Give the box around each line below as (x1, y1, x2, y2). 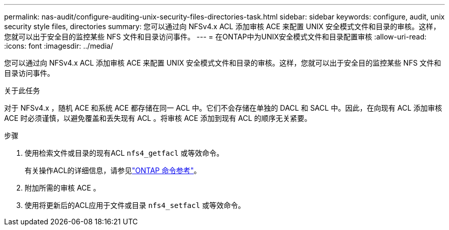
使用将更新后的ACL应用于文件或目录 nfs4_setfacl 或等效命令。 (25, 201, 246, 210)
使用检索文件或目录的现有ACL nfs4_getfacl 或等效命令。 (25, 149, 224, 157)
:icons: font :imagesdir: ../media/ (4, 41, 113, 50)
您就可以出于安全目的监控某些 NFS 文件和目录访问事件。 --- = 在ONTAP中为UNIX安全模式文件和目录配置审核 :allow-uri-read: (4, 32, 427, 41)
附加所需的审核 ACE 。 (25, 183, 100, 192)
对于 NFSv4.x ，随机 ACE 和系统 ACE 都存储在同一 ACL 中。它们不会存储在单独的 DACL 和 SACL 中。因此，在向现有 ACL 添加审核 (4, 103, 442, 112)
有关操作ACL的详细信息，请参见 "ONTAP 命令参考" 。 (25, 166, 201, 175)
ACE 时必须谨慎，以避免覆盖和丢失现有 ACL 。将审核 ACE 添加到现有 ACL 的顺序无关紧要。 (4, 114, 312, 122)
